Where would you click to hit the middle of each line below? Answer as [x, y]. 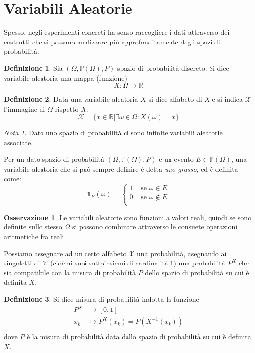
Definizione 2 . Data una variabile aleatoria [71, 99]
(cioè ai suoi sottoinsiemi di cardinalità [109, 263]
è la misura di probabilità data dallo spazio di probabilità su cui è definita [139, 336]
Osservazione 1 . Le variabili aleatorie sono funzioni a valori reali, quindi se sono [128, 217]
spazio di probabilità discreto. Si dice [173, 67]
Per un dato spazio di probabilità [54, 159]
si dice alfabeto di [175, 99]
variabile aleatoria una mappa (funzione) [66, 77]
